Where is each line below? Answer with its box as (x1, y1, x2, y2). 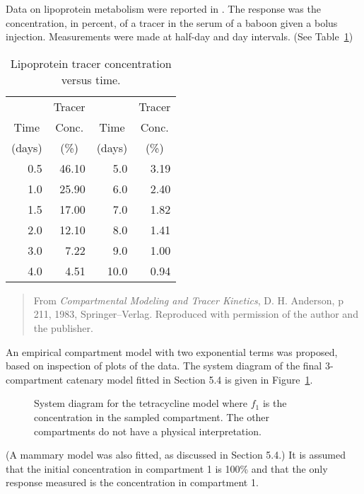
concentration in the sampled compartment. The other (34, 409, 270, 424)
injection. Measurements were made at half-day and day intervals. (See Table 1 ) (6, 29, 353, 44)
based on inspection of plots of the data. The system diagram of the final (6, 358, 322, 373)
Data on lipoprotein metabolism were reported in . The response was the (6, 1, 321, 16)
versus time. (61, 71, 121, 88)
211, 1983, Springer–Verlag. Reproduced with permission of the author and (33, 306, 358, 321)
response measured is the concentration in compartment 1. (6, 475, 259, 490)
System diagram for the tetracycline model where (34, 396, 247, 410)
